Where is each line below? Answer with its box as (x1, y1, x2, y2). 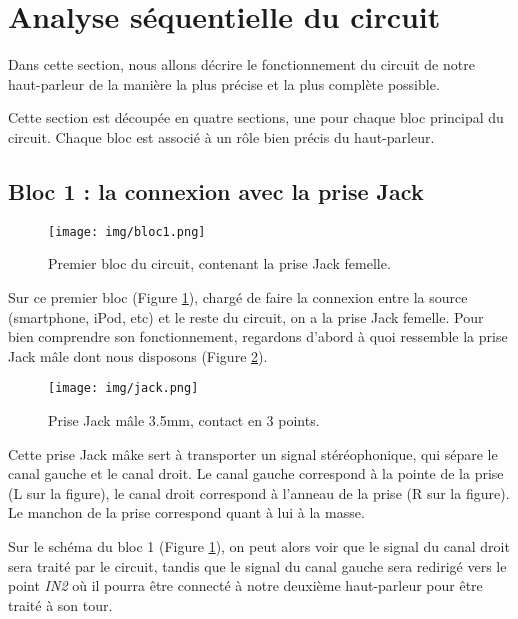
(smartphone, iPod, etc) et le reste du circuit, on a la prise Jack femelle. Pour (8, 306, 484, 327)
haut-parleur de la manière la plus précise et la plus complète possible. (8, 73, 440, 94)
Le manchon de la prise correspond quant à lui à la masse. (8, 502, 365, 523)
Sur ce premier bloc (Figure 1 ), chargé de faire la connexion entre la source (8, 286, 468, 307)
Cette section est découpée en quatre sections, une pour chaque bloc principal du (8, 107, 504, 128)
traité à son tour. (8, 594, 113, 615)
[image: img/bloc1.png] (48, 224, 206, 239)
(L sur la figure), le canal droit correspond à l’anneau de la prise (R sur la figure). (8, 482, 510, 503)
